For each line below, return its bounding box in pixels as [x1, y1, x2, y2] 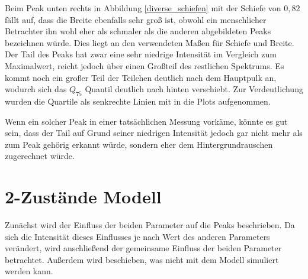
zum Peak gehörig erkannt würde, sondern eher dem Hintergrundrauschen [5, 138, 273, 150]
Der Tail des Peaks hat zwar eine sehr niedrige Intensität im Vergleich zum [5, 48, 277, 60]
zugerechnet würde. [5, 150, 75, 162]
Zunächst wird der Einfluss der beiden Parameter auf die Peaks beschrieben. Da [5, 219, 295, 231]
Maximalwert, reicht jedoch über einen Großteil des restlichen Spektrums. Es [5, 59, 284, 72]
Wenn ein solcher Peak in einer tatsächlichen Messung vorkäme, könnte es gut [5, 115, 288, 127]
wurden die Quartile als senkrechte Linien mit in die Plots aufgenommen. [5, 95, 271, 107]
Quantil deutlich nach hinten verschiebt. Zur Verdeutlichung [85, 83, 303, 95]
